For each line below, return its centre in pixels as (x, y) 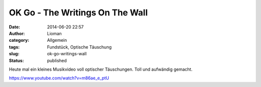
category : (19, 40)
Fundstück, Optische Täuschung (80, 47)
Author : (17, 33)
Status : (16, 61)
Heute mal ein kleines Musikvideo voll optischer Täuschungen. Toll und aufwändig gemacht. (101, 69)
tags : (14, 47)
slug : (14, 54)
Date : (14, 27)
